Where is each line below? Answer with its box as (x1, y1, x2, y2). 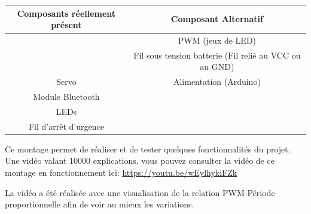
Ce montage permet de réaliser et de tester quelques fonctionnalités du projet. (5, 142, 291, 155)
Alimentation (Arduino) (173, 75, 261, 88)
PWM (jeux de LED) (178, 33, 257, 46)
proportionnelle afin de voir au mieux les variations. (5, 198, 194, 210)
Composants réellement (17, 7, 116, 19)
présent (51, 19, 82, 31)
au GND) (200, 60, 234, 73)
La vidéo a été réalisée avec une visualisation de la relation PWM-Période (5, 186, 275, 198)
